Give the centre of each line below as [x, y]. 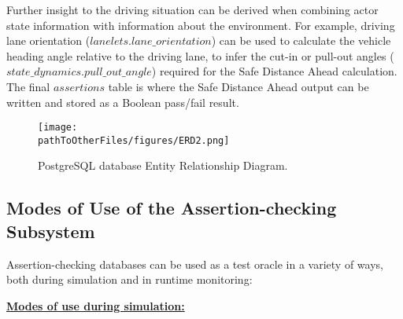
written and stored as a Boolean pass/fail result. [123, 102]
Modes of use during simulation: [96, 305]
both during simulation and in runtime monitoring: [129, 279]
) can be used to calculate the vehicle [301, 40]
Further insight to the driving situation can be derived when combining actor [192, 9]
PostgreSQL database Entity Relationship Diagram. [163, 165]
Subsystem [51, 231]
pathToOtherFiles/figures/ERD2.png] [134, 140]
